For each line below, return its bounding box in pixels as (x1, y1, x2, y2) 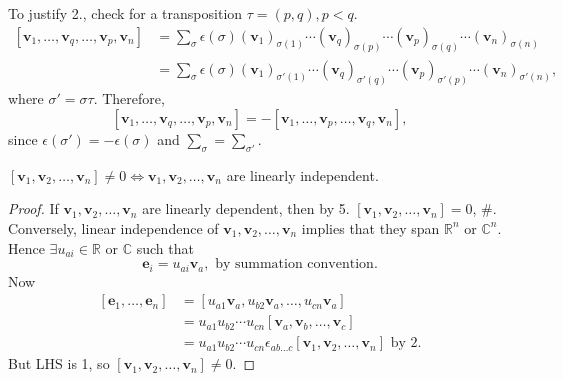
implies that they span (301, 217, 440, 238)
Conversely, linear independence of (8, 217, 219, 238)
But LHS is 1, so (8, 353, 110, 374)
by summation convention (215, 257, 374, 272)
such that (136, 237, 194, 258)
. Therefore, (93, 88, 165, 109)
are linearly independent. (226, 164, 379, 185)
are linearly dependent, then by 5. (142, 198, 350, 219)
